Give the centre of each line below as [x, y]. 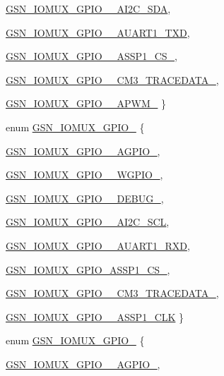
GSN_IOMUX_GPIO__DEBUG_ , [85, 198]
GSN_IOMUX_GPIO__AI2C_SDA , [88, 8]
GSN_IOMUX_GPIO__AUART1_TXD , [98, 32]
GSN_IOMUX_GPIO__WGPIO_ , [84, 175]
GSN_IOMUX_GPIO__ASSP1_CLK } [95, 316]
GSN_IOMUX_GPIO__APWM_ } [86, 103]
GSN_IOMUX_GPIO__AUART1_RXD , [98, 245]
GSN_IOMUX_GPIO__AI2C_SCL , [88, 222]
